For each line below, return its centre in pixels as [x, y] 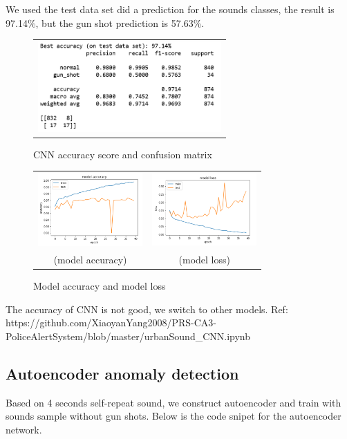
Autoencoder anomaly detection [122, 374]
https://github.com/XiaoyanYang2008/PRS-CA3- [111, 323]
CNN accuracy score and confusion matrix [123, 154]
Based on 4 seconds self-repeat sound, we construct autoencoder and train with [173, 402]
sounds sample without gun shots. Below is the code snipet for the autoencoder [173, 416]
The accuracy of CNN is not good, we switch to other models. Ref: [147, 309]
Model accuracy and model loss [100, 286]
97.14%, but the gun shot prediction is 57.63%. [105, 22]
